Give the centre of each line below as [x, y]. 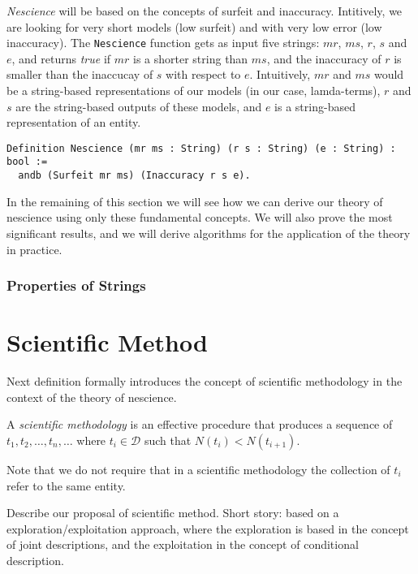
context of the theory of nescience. [92, 397]
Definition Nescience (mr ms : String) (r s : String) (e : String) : [201, 148]
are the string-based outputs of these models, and [139, 106]
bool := [27, 162]
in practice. [34, 249]
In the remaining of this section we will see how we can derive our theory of [195, 201]
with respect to [203, 74]
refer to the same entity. [66, 485]
